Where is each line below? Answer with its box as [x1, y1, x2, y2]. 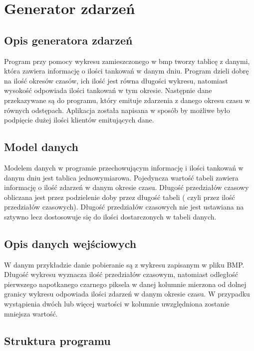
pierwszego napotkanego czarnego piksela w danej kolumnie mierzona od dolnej [4, 278, 247, 289]
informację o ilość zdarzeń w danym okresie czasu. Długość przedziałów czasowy [4, 182, 249, 192]
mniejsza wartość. [4, 308, 58, 318]
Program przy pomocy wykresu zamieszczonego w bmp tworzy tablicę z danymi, [4, 55, 250, 66]
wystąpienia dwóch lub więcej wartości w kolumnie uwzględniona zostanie [4, 298, 230, 309]
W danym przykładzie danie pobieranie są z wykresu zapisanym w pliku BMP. [4, 259, 245, 269]
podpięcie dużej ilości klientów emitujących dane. [4, 114, 154, 125]
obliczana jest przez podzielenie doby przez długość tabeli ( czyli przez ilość [4, 191, 235, 202]
